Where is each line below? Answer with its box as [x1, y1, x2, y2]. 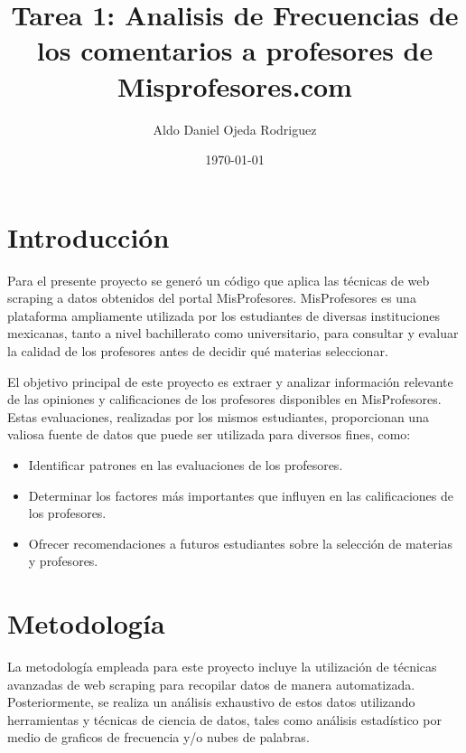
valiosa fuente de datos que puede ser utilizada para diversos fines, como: [7, 425, 411, 444]
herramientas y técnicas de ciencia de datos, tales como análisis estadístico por [7, 710, 442, 729]
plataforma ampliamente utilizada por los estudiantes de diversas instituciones [7, 306, 440, 325]
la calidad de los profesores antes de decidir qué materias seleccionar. [7, 342, 388, 360]
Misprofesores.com [117, 67, 352, 104]
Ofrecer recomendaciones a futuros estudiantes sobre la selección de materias [28, 533, 453, 552]
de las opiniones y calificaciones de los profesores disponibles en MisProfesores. [7, 390, 442, 409]
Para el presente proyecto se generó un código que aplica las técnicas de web [7, 270, 430, 289]
